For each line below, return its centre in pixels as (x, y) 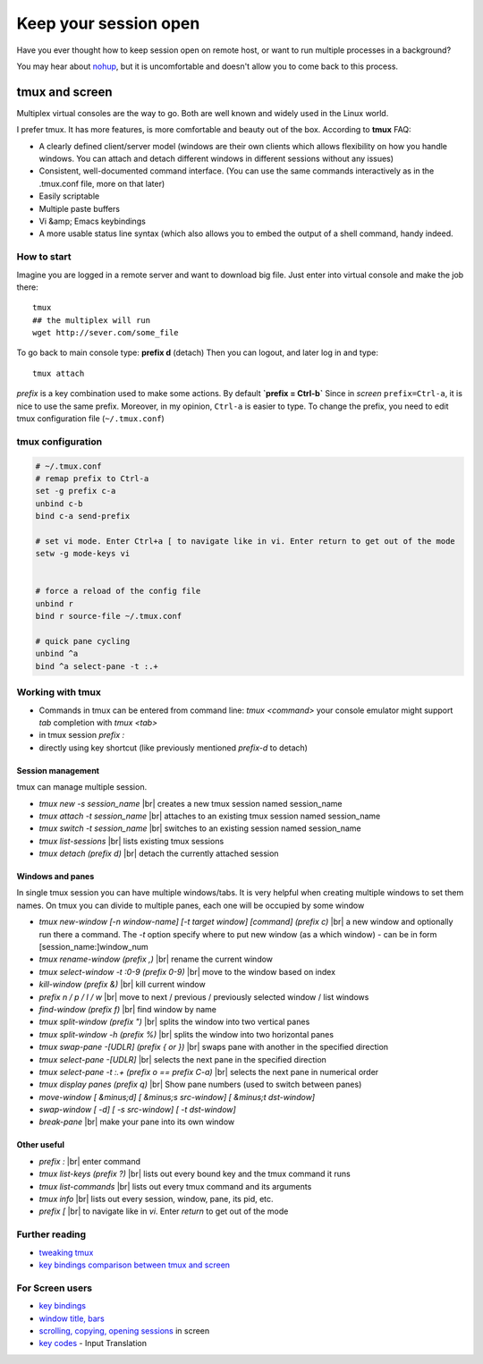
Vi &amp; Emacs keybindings (93, 221)
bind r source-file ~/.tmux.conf (109, 616)
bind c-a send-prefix (83, 516)
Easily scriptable (69, 196)
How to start (44, 257)
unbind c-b (59, 504)
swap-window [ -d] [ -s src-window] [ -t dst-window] (137, 1110)
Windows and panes (55, 877)
